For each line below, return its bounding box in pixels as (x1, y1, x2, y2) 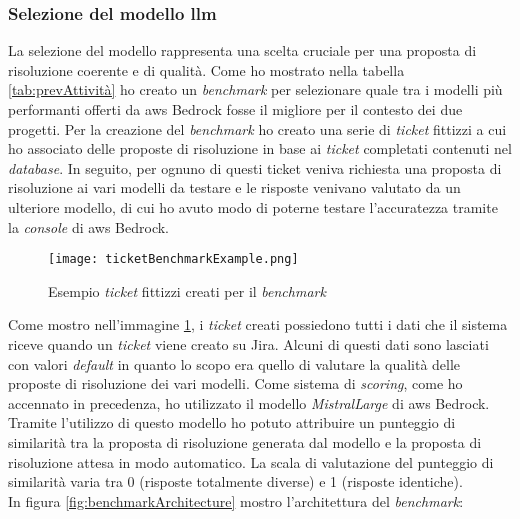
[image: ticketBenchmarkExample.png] (48, 252, 299, 267)
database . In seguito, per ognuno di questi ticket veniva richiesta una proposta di (8, 157, 502, 178)
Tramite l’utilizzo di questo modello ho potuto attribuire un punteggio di (8, 412, 456, 433)
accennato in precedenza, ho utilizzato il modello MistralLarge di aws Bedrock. (8, 392, 490, 413)
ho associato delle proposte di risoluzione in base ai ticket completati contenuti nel (8, 138, 512, 159)
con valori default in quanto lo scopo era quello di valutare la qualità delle (8, 353, 461, 374)
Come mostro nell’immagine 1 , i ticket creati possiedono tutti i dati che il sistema (8, 314, 508, 335)
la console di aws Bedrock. (8, 216, 170, 237)
